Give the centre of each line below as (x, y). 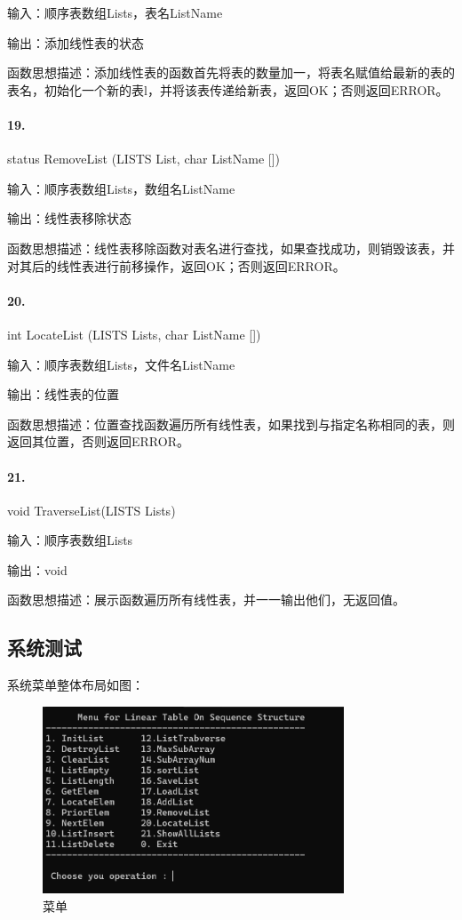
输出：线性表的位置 (63, 394)
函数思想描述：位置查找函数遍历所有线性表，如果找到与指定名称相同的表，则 (231, 424)
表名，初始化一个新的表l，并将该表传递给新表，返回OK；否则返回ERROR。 (228, 89)
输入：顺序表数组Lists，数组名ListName (121, 188)
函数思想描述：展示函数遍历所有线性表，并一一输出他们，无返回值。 (206, 600)
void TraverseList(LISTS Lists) (92, 510)
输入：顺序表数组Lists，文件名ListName (121, 364)
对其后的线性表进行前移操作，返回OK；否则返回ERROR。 (176, 265)
